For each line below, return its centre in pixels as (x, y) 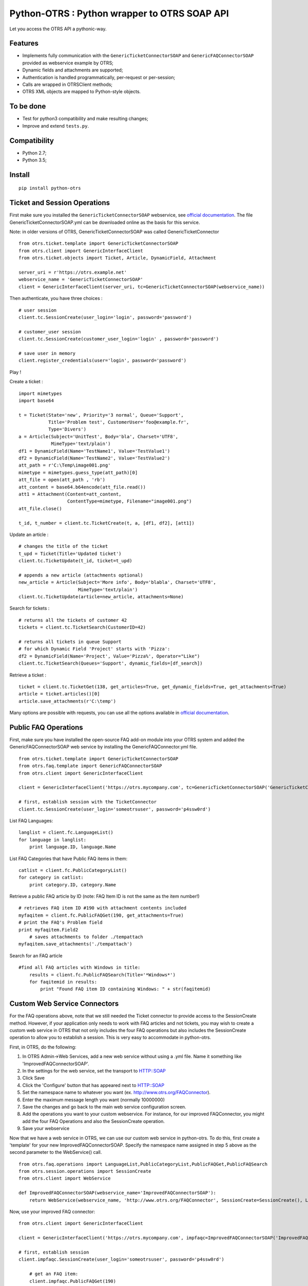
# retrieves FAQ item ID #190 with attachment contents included (103, 908)
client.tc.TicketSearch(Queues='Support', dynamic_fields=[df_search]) (111, 663)
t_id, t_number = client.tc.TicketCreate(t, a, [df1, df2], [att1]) (107, 523)
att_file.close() (40, 508)
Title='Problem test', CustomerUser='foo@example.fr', (119, 422)
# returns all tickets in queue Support (70, 642)
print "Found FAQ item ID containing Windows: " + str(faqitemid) (126, 989)
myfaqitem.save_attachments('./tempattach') (76, 944)
